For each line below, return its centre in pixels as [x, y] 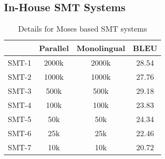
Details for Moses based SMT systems [82, 29]
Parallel [54, 48]
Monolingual [101, 48]
